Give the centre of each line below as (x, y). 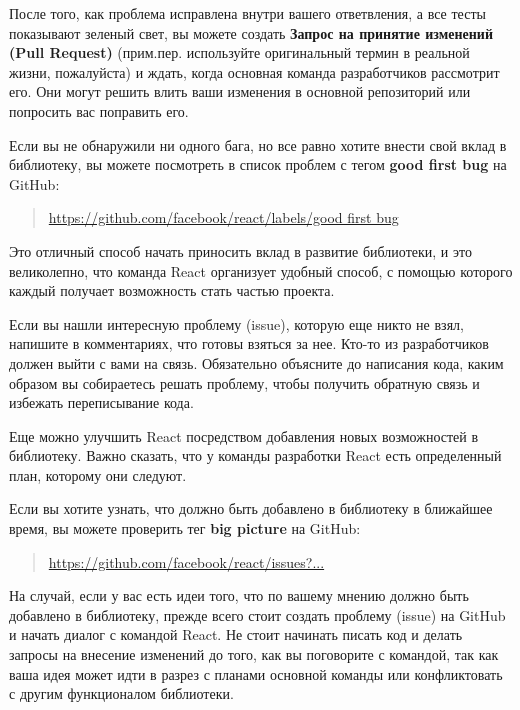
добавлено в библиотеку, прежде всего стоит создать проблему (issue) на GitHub (257, 614)
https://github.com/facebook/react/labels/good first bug (223, 217)
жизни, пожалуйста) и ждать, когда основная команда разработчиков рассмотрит (254, 71)
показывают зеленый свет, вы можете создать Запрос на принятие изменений (251, 32)
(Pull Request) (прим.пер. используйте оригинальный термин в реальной (239, 52)
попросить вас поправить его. (99, 110)
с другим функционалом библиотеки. (121, 693)
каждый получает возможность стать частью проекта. (172, 290)
